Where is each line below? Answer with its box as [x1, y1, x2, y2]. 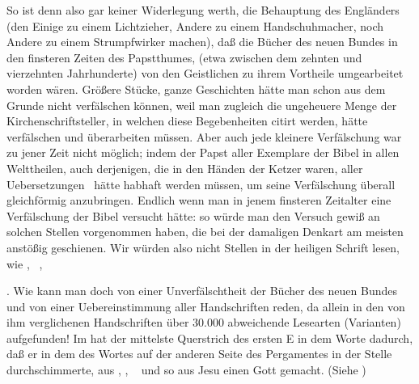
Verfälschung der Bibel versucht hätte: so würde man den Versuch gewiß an [6, 207, 380, 224]
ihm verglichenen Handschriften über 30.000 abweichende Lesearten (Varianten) [6, 314, 401, 331]
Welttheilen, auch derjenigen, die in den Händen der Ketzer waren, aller [6, 159, 363, 176]
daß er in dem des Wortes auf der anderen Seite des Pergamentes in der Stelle [6, 345, 392, 362]
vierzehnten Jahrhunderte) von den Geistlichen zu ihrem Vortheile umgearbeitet [6, 65, 404, 82]
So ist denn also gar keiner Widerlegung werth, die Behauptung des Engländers [6, 2, 400, 18]
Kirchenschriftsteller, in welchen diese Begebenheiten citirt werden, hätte [6, 112, 368, 129]
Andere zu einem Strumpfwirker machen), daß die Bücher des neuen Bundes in [6, 33, 398, 50]
